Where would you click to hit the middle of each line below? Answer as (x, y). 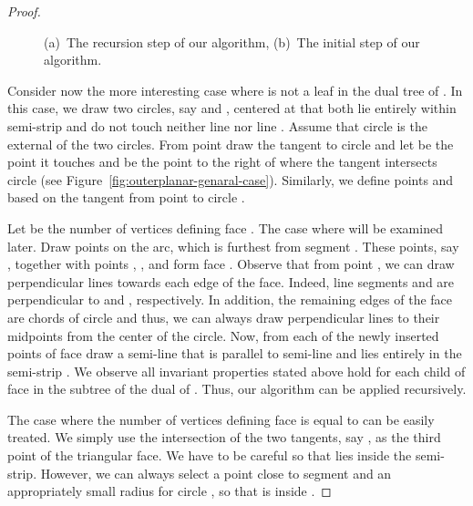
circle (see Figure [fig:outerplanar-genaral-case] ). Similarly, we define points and (231, 179)
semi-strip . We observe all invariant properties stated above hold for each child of (236, 371)
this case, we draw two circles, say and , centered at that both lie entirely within (232, 108)
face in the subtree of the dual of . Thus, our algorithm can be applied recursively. (237, 389)
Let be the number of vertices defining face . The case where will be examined (225, 227)
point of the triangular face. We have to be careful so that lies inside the (210, 455)
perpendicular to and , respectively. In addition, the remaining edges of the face (230, 299)
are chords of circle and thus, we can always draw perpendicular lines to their (224, 317)
